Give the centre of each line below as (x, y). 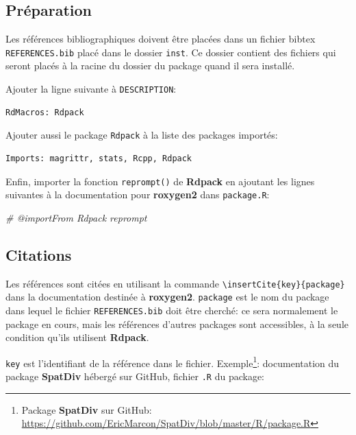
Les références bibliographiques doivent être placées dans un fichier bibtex (161, 39)
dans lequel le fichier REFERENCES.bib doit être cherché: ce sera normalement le (172, 310)
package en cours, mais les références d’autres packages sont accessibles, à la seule (177, 324)
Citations (39, 254)
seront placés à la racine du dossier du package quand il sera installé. (150, 66)
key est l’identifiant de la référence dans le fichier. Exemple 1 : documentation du (173, 362)
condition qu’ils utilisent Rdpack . (77, 337)
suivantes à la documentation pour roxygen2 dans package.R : (138, 195)
